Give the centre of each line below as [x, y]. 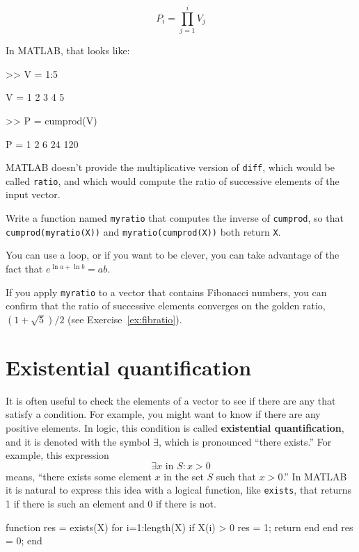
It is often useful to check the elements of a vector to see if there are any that [171, 400]
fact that [24, 268]
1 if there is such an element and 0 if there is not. [111, 504]
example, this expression [57, 455]
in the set [184, 476]
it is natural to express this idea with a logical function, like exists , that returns [178, 490]
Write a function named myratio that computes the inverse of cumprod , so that [175, 218]
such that [236, 476]
